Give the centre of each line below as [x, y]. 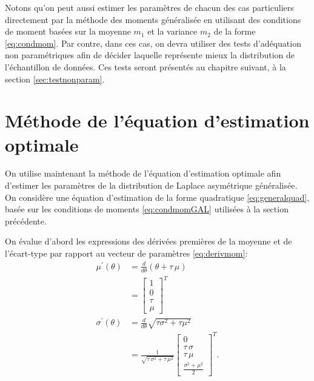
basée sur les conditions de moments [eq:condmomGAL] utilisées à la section [147, 209]
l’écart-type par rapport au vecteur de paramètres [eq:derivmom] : [126, 253]
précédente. [26, 221]
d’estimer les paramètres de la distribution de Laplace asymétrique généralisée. [151, 185]
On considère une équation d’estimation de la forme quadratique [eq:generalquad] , [157, 197]
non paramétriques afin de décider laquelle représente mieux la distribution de [150, 55]
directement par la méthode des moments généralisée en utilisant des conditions [153, 19]
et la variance [172, 31]
